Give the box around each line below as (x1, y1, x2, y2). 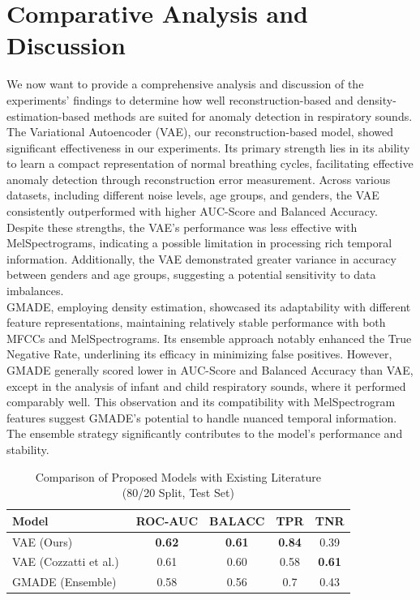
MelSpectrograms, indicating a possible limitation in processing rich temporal (6, 234, 392, 251)
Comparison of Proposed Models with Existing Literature (35, 468, 321, 485)
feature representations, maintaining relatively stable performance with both (6, 314, 386, 331)
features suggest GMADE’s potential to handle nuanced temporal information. (6, 409, 397, 426)
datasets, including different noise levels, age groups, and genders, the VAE (6, 186, 379, 204)
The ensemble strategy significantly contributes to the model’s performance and (6, 425, 403, 442)
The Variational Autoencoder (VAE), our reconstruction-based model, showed (6, 123, 394, 140)
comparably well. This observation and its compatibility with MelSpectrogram (6, 393, 396, 410)
